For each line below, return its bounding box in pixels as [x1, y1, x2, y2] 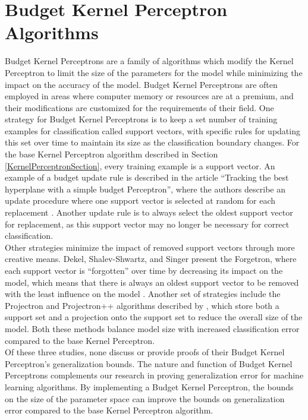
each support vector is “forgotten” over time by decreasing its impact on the [5, 264, 283, 276]
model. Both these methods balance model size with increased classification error [5, 322, 300, 334]
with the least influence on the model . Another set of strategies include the [5, 288, 281, 300]
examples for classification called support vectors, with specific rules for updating [5, 124, 300, 137]
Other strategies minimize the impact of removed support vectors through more [5, 241, 295, 253]
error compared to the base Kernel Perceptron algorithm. [5, 404, 213, 416]
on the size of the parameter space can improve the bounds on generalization [5, 392, 285, 405]
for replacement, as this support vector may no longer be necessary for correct [5, 217, 290, 230]
